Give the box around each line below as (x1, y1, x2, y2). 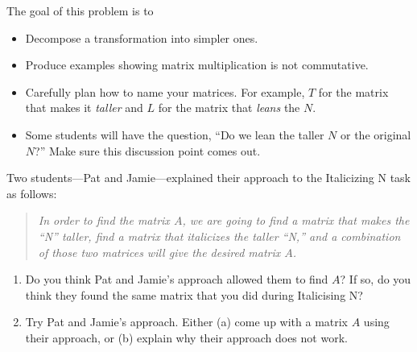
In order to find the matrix (38, 212, 170, 229)
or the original (341, 126, 411, 143)
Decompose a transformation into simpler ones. (25, 29, 258, 46)
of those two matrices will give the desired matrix (38, 243, 281, 260)
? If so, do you (340, 271, 411, 288)
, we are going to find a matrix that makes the (182, 212, 410, 229)
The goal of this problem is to (6, 2, 154, 19)
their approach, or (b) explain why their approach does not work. (25, 329, 348, 346)
